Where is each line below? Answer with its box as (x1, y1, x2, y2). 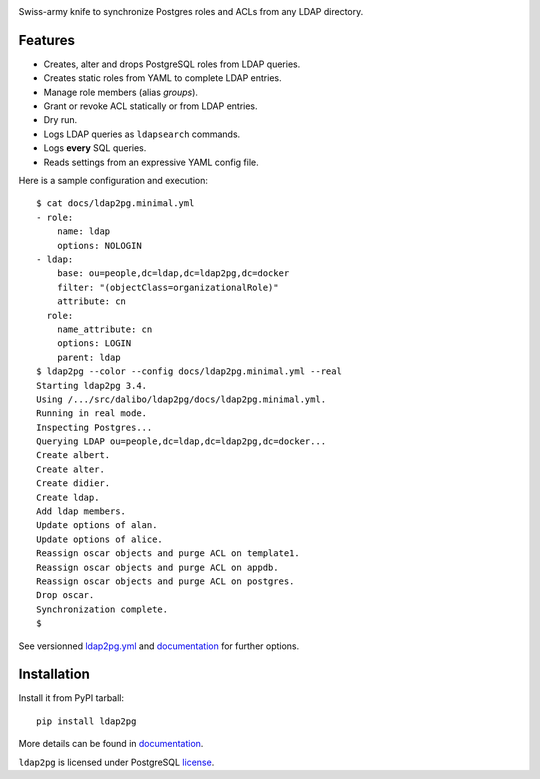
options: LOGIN (56, 338, 132, 349)
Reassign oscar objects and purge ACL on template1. (36, 548, 300, 559)
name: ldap (56, 226, 111, 237)
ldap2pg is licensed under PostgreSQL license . (18, 756, 215, 768)
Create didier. (36, 478, 111, 489)
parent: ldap (56, 351, 121, 363)
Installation (18, 666, 90, 683)
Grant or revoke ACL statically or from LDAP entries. (43, 100, 259, 112)
